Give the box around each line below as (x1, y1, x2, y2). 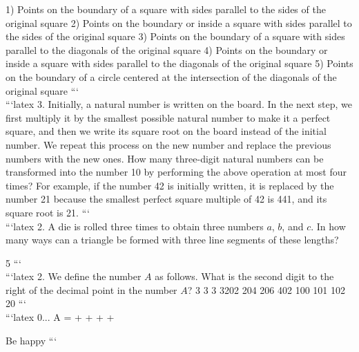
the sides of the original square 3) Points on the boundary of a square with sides (6, 29, 345, 44)
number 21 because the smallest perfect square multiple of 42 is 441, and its (6, 192, 327, 206)
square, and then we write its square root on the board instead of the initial (6, 124, 327, 138)
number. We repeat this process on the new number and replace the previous (6, 137, 331, 151)
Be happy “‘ (6, 333, 57, 347)
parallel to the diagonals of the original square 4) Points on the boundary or (6, 42, 328, 57)
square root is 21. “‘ (6, 205, 90, 219)
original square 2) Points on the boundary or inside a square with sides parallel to (6, 15, 352, 30)
